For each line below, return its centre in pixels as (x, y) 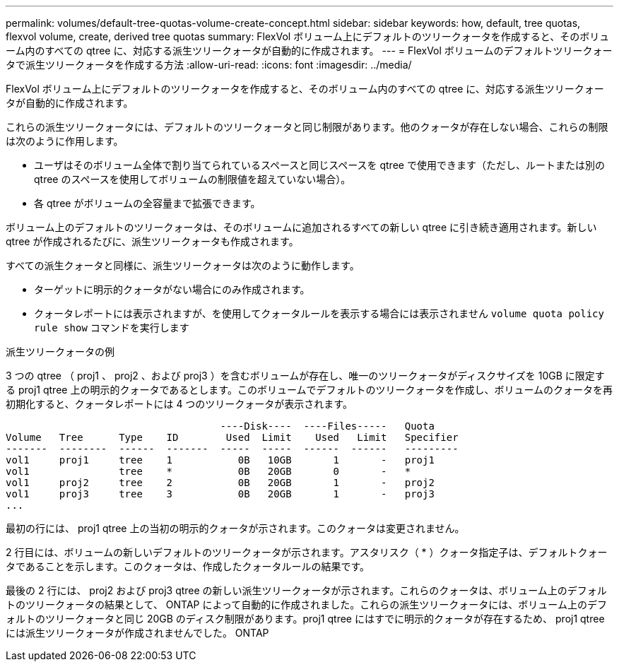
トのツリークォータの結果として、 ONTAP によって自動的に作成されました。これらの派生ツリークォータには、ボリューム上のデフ (306, 604)
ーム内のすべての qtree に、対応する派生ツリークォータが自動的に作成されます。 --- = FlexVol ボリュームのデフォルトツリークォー (309, 51)
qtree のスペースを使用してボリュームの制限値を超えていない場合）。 (193, 179)
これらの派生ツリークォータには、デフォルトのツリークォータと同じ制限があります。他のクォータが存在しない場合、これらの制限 (307, 127)
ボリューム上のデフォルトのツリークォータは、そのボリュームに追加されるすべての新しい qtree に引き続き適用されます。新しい (301, 227)
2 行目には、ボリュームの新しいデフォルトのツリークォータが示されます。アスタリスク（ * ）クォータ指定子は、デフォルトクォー (307, 552)
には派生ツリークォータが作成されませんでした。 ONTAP (137, 633)
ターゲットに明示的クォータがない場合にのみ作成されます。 (172, 289)
